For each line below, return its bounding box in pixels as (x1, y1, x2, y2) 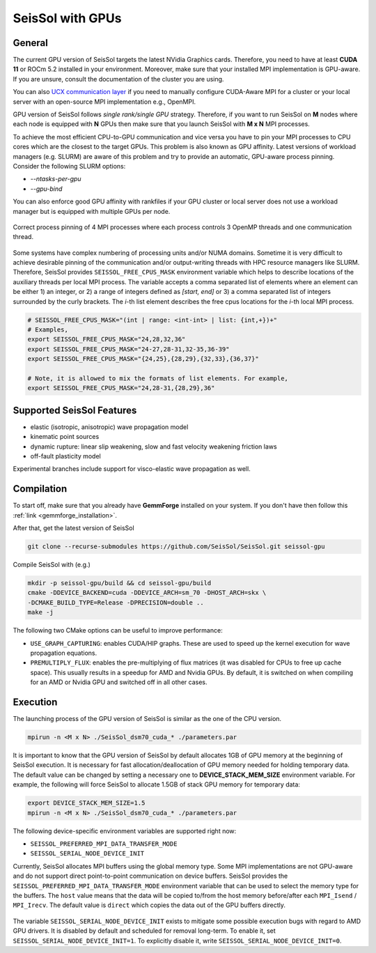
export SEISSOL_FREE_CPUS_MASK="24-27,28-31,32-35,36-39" (27, 345, 230, 353)
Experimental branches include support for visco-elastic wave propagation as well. (13, 465, 251, 473)
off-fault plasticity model (30, 452, 101, 460)
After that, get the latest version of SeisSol (13, 524, 135, 532)
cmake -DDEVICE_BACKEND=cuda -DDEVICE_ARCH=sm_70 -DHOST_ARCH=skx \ (27, 589, 267, 597)
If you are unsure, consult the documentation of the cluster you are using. (13, 75, 224, 83)
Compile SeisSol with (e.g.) (13, 561, 91, 569)
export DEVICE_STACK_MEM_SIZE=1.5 (27, 799, 146, 807)
